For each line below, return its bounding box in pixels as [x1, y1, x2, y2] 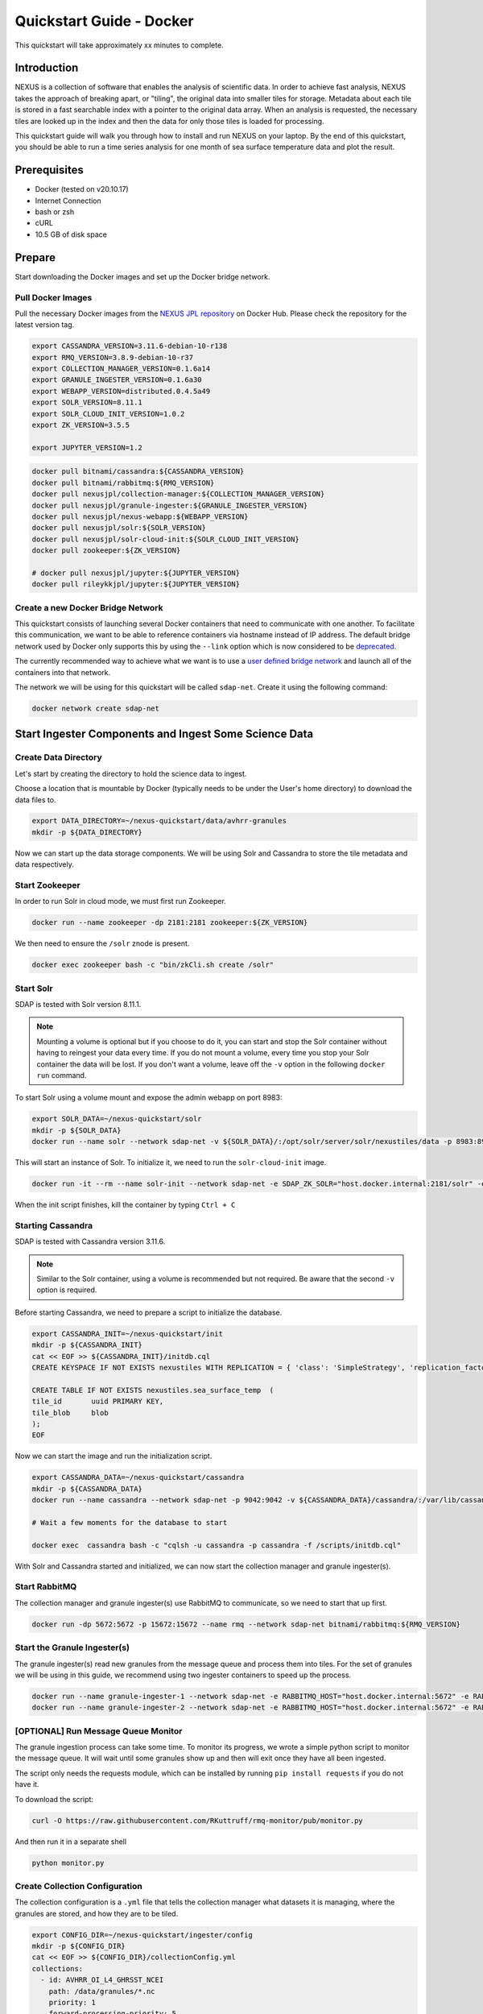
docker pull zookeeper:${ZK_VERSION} [31, 546, 181, 555]
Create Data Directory [14, 752, 102, 763]
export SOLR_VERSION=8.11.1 [31, 398, 142, 407]
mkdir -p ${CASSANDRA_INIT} [31, 1341, 142, 1349]
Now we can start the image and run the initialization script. [14, 1451, 213, 1461]
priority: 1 [48, 1998, 97, 2007]
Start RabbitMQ [14, 1581, 77, 1593]
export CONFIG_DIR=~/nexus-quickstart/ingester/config [31, 1930, 253, 1939]
